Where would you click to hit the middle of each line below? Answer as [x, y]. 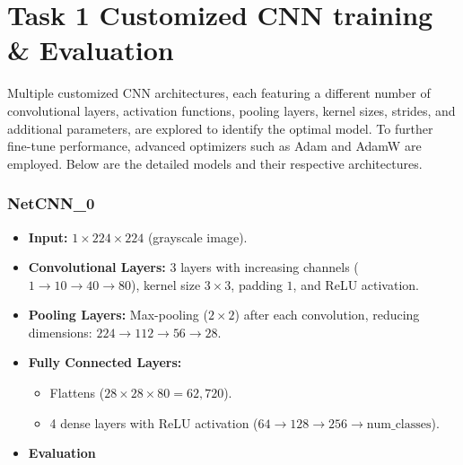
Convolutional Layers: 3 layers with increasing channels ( [193, 267]
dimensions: [60, 332]
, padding [257, 284]
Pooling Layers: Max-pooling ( [118, 315]
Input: [48, 237]
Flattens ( [77, 393]
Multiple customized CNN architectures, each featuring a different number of [219, 93]
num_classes [399, 424]
